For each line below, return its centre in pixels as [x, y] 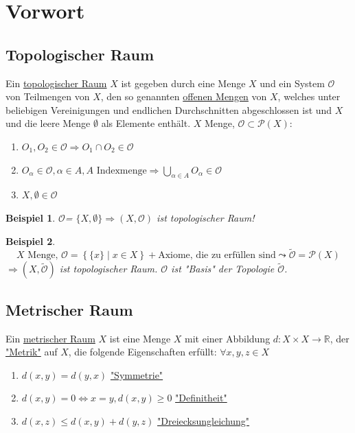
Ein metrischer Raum [50, 338]
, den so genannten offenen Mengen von [184, 96]
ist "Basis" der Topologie [223, 269]
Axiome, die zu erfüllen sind [217, 256]
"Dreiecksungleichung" [204, 420]
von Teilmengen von [48, 96]
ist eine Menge [140, 338]
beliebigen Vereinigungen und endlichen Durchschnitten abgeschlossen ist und [169, 109]
